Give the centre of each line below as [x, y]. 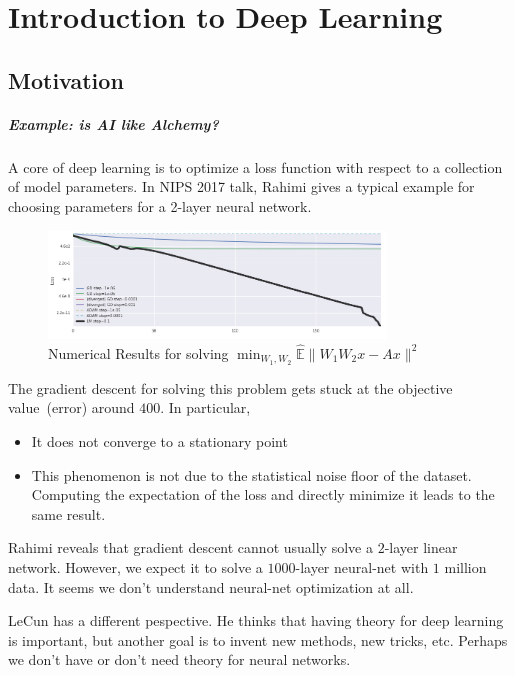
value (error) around [71, 407]
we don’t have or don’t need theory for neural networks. [179, 659]
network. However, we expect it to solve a [135, 566]
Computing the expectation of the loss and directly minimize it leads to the [263, 494]
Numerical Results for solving [138, 352]
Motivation [66, 79]
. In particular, [205, 407]
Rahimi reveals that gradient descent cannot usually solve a [190, 547]
